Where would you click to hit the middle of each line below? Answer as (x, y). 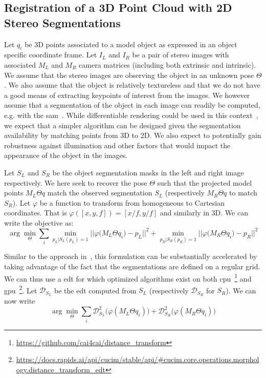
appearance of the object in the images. (66, 155)
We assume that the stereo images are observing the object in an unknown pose (129, 75)
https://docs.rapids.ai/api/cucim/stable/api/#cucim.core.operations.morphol (138, 359)
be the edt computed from (95, 290)
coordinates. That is (36, 213)
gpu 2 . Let (21, 289)
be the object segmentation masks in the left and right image (148, 172)
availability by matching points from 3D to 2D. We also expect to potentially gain (133, 135)
